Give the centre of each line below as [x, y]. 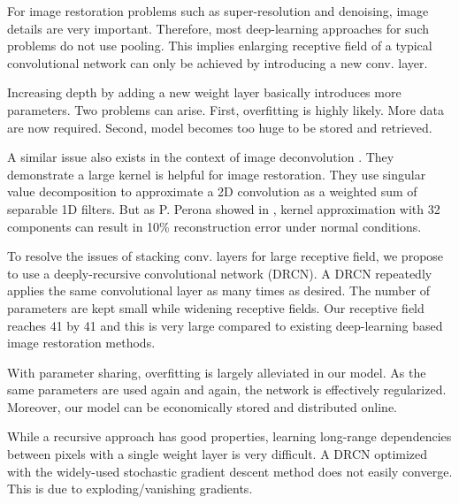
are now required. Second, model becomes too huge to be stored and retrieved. [220, 127]
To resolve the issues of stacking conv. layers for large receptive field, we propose [226, 256]
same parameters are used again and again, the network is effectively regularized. [227, 389]
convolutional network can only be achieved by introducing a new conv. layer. [218, 62]
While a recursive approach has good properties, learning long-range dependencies [229, 436]
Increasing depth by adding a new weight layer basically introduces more [204, 92]
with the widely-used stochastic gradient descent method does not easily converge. [230, 471]
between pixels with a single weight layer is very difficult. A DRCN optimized [218, 454]
